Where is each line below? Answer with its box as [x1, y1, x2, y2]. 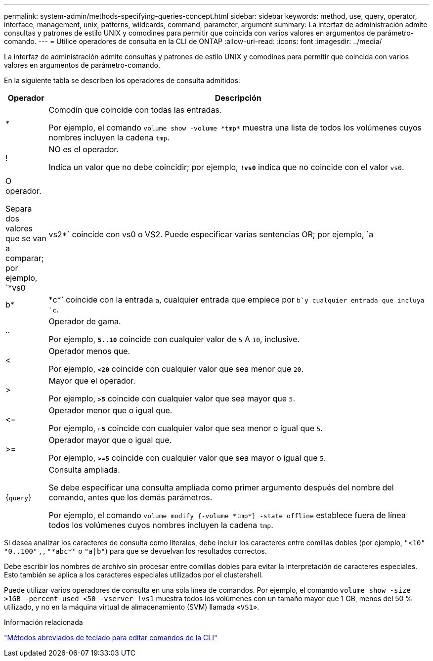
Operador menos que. [48, 346, 130, 356]
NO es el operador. [48, 144, 119, 154]
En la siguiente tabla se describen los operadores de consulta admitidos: [4, 76, 240, 85]
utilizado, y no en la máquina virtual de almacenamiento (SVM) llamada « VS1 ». [4, 603, 260, 611]
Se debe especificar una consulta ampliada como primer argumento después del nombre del [48, 483, 394, 492]
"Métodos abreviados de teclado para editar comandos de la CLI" [4, 633, 217, 642]
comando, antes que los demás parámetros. [48, 492, 213, 502]
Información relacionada [4, 618, 83, 626]
